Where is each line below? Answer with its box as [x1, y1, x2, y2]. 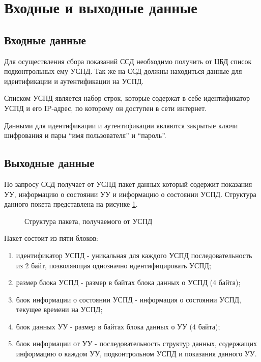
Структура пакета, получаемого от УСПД [24, 215, 153, 226]
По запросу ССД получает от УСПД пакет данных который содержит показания [4, 178, 252, 189]
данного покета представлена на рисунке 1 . [4, 199, 138, 209]
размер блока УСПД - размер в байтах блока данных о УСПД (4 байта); [16, 277, 241, 288]
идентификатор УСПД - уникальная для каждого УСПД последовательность [16, 249, 252, 260]
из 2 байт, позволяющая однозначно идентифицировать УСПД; [16, 260, 211, 270]
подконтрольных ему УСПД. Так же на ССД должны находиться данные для [4, 66, 242, 76]
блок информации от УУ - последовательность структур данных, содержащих [16, 338, 257, 349]
